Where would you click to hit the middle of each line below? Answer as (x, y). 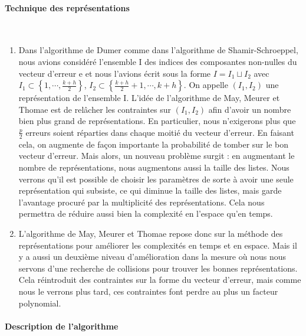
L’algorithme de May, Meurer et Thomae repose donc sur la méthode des (151, 233)
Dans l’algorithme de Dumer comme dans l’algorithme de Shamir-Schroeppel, (158, 50)
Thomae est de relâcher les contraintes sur (95, 109)
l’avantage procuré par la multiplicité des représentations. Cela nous (142, 202)
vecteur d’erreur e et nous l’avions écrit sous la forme (115, 73)
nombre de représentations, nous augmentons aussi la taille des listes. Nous (154, 167)
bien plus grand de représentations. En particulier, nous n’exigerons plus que (157, 121)
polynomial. (40, 303)
